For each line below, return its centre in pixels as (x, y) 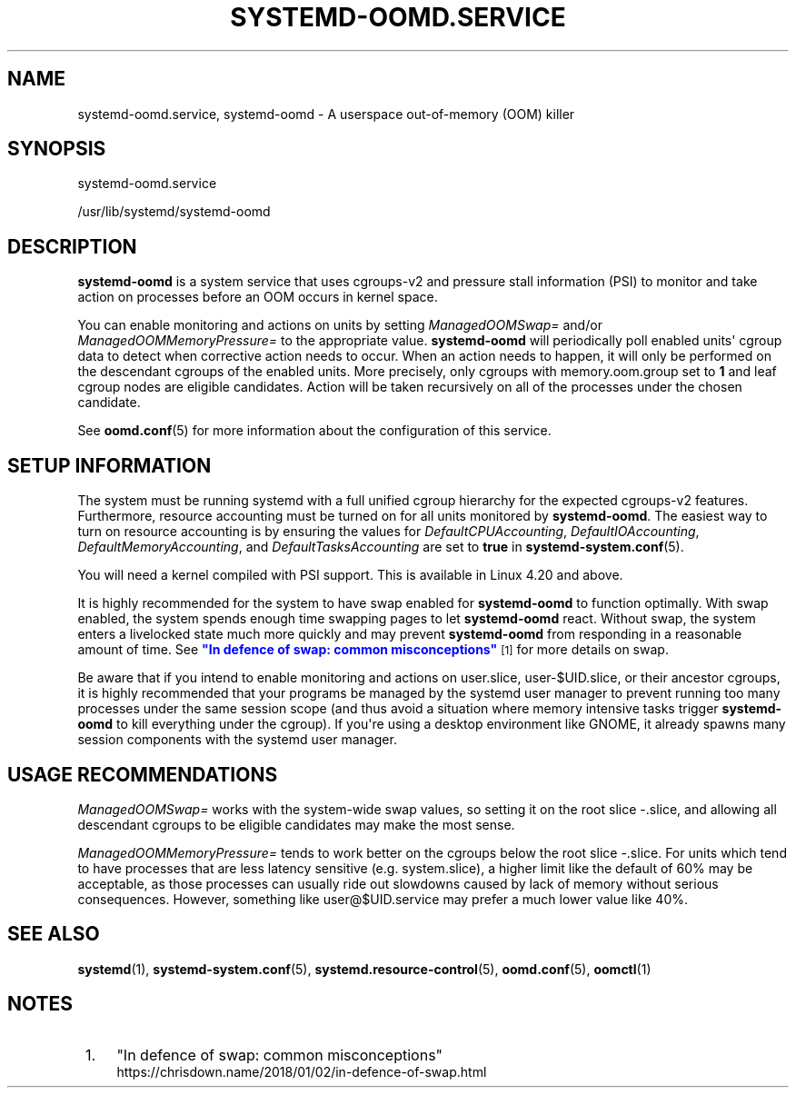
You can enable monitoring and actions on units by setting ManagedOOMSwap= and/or (340, 325)
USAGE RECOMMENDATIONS (143, 774)
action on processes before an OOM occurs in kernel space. (258, 297)
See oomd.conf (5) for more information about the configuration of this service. (314, 431)
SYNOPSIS (57, 149)
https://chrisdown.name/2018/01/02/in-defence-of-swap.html (302, 1071)
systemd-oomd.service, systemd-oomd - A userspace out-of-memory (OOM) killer (326, 114)
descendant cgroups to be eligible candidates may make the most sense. (296, 824)
